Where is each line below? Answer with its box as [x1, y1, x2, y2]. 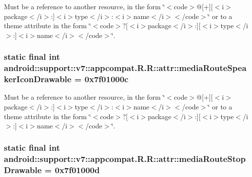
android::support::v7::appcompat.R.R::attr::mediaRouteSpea [4, 62, 247, 74]
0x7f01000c [84, 73, 129, 85]
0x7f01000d [55, 163, 100, 176]
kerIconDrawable [4, 73, 72, 85]
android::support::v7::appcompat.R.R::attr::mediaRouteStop [4, 152, 246, 164]
